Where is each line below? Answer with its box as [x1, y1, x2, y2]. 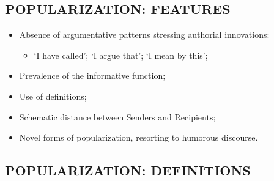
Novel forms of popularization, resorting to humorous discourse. [19, 131, 258, 144]
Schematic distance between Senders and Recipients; [19, 110, 216, 123]
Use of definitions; [19, 89, 87, 102]
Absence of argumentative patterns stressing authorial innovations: [19, 28, 270, 41]
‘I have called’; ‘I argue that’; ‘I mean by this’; [34, 48, 208, 61]
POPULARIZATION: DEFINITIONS [5, 161, 251, 180]
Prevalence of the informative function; [19, 69, 166, 82]
